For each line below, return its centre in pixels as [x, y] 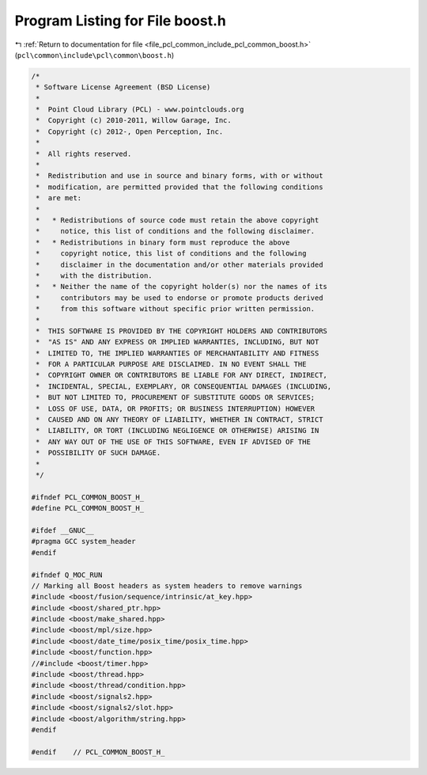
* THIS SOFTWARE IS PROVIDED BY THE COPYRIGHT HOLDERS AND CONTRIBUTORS [182, 331]
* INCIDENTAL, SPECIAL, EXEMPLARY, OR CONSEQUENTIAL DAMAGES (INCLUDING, [184, 386]
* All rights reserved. [84, 154]
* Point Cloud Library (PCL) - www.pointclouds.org [140, 110]
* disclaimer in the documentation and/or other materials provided [179, 264]
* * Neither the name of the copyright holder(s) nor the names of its [182, 287]
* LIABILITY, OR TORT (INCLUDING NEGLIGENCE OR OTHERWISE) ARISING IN [178, 431]
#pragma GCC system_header [83, 541]
